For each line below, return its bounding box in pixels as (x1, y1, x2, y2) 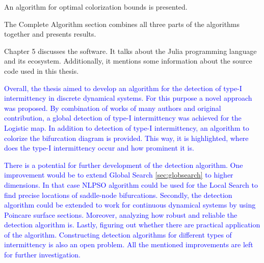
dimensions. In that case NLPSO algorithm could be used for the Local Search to (4, 179, 258, 190)
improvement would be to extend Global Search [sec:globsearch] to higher (4, 169, 233, 180)
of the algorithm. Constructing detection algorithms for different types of (4, 229, 232, 240)
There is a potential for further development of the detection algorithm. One (4, 159, 243, 170)
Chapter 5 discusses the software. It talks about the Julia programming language (4, 45, 257, 56)
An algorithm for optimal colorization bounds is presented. (4, 2, 188, 12)
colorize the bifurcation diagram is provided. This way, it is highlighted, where (4, 132, 249, 143)
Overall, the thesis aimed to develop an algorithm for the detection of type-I (4, 82, 242, 93)
